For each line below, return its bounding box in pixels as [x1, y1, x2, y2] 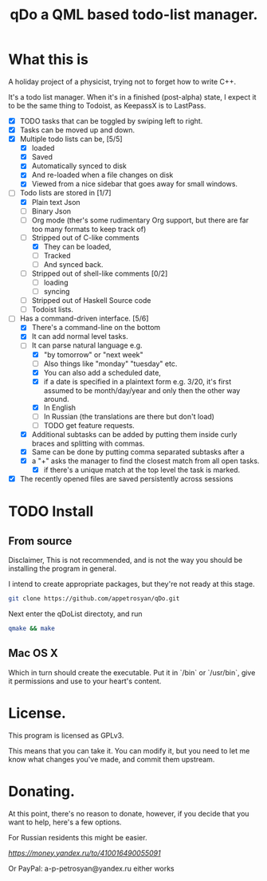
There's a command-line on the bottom [31, 323, 161, 332]
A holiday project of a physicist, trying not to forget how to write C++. [8, 77, 237, 86]
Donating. [8, 782, 76, 800]
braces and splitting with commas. [31, 439, 145, 448]
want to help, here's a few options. [8, 817, 122, 827]
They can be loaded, [43, 242, 112, 251]
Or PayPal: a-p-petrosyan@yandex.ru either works [8, 863, 175, 873]
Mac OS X [8, 647, 58, 660]
